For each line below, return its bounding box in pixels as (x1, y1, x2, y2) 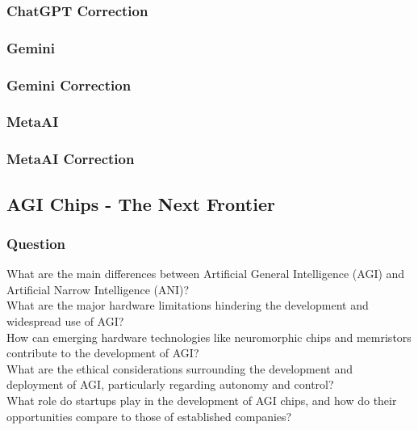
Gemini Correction (6, 74, 132, 95)
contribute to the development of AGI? (6, 344, 199, 361)
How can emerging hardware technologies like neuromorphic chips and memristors (6, 328, 412, 345)
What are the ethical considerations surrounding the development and (6, 360, 353, 377)
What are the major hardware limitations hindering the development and (6, 297, 369, 314)
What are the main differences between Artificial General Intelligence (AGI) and (6, 265, 405, 282)
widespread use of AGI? (6, 313, 124, 329)
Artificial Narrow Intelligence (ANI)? (6, 280, 190, 297)
